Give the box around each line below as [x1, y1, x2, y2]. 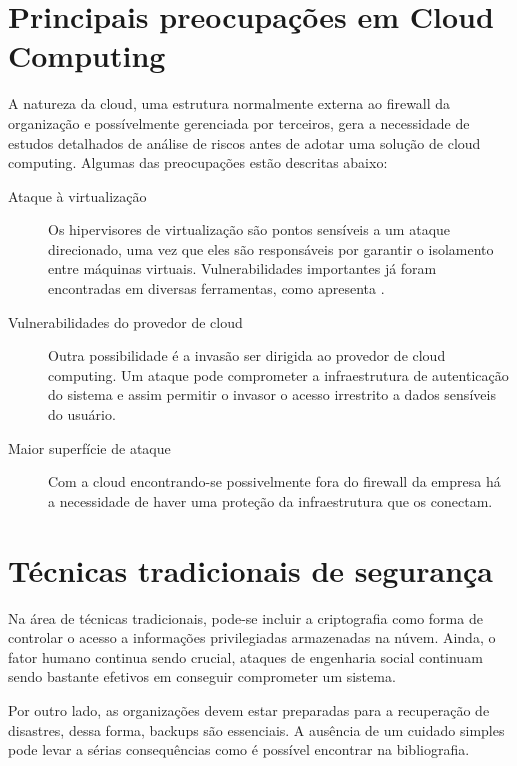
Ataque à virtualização [8, 185, 147, 206]
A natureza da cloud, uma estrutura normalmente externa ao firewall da [8, 93, 451, 114]
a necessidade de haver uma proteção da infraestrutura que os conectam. [48, 490, 493, 511]
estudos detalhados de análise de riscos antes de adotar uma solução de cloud [8, 132, 481, 153]
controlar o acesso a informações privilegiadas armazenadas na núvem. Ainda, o [8, 627, 496, 648]
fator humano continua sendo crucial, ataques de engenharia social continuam [8, 646, 483, 667]
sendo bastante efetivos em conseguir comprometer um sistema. [8, 666, 396, 687]
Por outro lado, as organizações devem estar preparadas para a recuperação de [8, 699, 490, 720]
